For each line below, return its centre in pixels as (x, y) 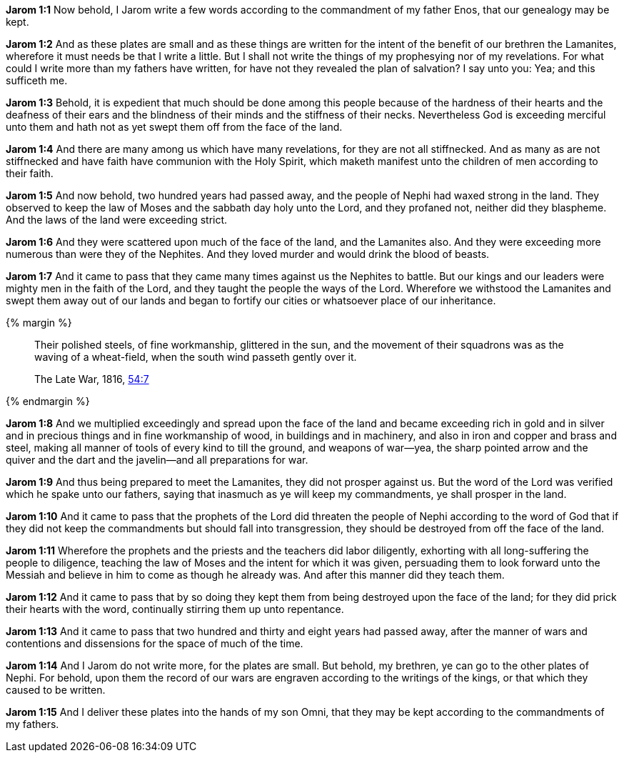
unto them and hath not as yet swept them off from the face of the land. (174, 127)
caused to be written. (56, 690)
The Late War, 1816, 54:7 (92, 379)
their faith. (30, 173)
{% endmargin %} (48, 401)
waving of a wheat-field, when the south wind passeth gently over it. (196, 357)
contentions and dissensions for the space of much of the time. (155, 643)
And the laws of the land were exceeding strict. (117, 220)
